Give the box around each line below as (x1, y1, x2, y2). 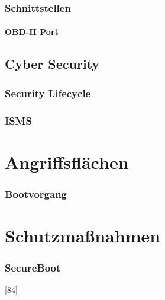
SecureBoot (5, 260, 61, 275)
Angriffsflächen (5, 149, 129, 174)
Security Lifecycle (5, 85, 91, 100)
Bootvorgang (5, 186, 67, 201)
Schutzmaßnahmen (5, 223, 161, 247)
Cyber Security (5, 55, 100, 73)
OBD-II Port (5, 25, 59, 38)
